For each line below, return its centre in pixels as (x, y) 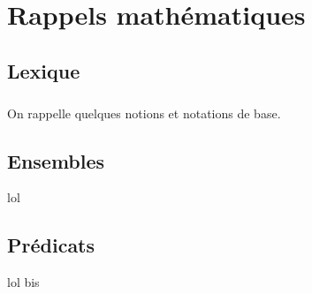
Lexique (44, 70)
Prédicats (51, 245)
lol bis (23, 282)
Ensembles (56, 160)
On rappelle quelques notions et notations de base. (144, 113)
